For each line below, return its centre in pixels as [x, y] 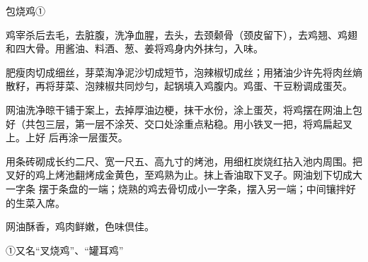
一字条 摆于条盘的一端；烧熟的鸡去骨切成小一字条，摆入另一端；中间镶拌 [176, 188]
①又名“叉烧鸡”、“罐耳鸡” [65, 250]
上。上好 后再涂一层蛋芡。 [67, 137]
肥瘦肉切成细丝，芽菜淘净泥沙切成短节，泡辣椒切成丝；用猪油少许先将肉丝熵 [184, 72]
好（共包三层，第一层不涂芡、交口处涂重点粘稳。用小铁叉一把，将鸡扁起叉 [179, 123]
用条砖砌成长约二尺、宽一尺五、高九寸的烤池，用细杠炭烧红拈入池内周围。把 [184, 161]
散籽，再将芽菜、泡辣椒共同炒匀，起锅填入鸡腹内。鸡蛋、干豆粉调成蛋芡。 [179, 86]
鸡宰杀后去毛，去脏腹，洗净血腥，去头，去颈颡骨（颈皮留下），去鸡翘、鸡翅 [182, 34]
